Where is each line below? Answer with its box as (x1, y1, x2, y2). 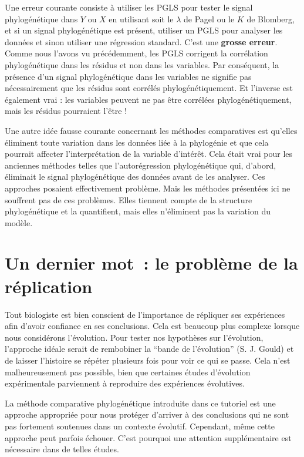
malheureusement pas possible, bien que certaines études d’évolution (5, 365, 251, 378)
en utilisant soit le (109, 12, 174, 25)
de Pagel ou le (184, 12, 235, 25)
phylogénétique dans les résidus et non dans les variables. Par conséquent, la (5, 58, 279, 70)
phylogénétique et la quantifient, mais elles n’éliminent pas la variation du (5, 205, 271, 217)
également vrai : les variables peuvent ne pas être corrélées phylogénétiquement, (5, 93, 292, 105)
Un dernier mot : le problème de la (5, 251, 298, 275)
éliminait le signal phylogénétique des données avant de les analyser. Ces (5, 170, 265, 183)
